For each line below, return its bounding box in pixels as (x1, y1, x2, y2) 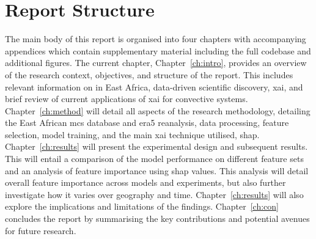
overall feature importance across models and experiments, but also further (5, 176, 286, 189)
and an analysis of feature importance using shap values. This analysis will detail (5, 164, 309, 177)
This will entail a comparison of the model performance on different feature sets (5, 152, 304, 165)
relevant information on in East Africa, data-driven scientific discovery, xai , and (5, 80, 303, 93)
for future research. (5, 224, 76, 237)
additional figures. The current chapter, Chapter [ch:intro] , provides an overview (5, 56, 307, 69)
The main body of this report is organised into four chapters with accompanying (5, 32, 306, 45)
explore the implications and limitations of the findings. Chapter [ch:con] (5, 200, 279, 213)
